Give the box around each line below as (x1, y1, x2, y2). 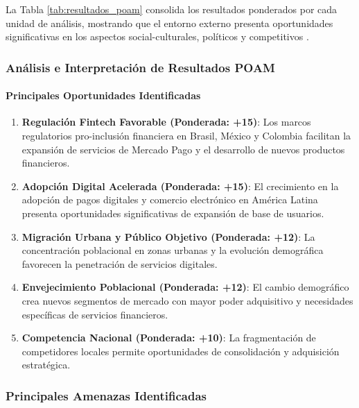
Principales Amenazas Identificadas (6, 386, 207, 404)
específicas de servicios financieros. (21, 307, 168, 321)
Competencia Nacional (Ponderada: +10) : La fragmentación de (21, 330, 316, 345)
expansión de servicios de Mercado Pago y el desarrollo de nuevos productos (21, 142, 345, 156)
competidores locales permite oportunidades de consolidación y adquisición (21, 343, 340, 358)
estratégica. (21, 357, 71, 372)
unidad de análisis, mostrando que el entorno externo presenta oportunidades (6, 15, 333, 30)
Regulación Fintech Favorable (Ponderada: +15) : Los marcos (21, 114, 311, 129)
